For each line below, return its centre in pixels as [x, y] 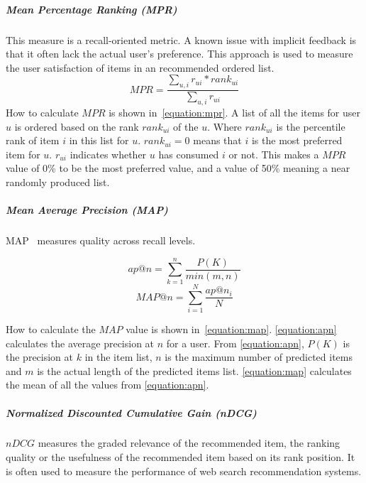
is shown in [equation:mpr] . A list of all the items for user [235, 112]
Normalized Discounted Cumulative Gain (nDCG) [131, 412]
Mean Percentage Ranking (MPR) [91, 9]
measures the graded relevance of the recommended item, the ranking [189, 443]
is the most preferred [297, 140]
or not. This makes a [274, 154]
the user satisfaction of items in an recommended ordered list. [140, 67]
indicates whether [108, 154]
